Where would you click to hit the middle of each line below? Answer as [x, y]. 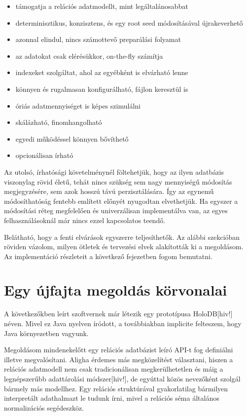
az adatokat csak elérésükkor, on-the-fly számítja [89, 56]
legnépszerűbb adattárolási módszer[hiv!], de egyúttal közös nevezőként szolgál [122, 378]
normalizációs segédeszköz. [44, 407]
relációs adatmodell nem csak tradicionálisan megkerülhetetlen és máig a [114, 369]
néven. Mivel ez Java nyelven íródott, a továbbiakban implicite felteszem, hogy [123, 323]
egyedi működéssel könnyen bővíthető [72, 138]
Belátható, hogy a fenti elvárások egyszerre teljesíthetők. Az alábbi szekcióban [122, 237]
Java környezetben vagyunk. [46, 333]
